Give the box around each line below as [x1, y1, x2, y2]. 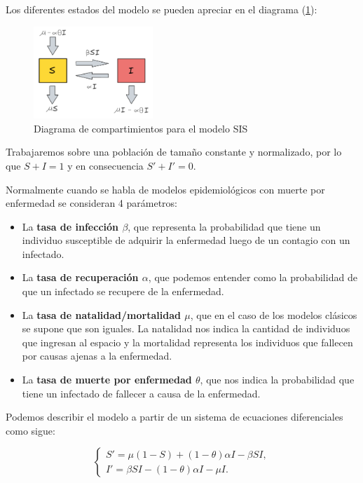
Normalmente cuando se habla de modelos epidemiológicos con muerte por [6, 182, 325, 196]
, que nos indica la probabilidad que [200, 372, 355, 387]
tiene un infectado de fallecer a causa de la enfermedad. [22, 386, 261, 400]
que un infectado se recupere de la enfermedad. [22, 284, 224, 299]
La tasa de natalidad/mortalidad [22, 307, 181, 322]
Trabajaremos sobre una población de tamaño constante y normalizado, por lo [6, 144, 342, 159]
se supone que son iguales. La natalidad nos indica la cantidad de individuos [22, 321, 350, 336]
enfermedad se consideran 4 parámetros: [6, 196, 177, 210]
